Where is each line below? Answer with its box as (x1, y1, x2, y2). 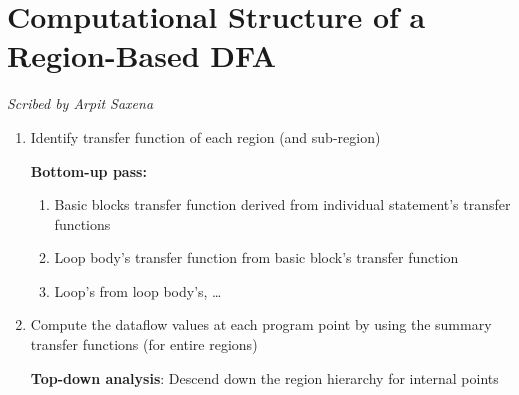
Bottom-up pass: (30, 160, 147, 181)
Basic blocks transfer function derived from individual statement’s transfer (54, 194, 511, 215)
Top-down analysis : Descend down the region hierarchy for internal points (30, 367, 499, 388)
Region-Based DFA (7, 35, 277, 76)
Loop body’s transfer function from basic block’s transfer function (54, 247, 459, 268)
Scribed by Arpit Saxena (7, 93, 154, 114)
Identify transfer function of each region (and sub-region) (30, 126, 381, 147)
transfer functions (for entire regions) (30, 334, 258, 355)
